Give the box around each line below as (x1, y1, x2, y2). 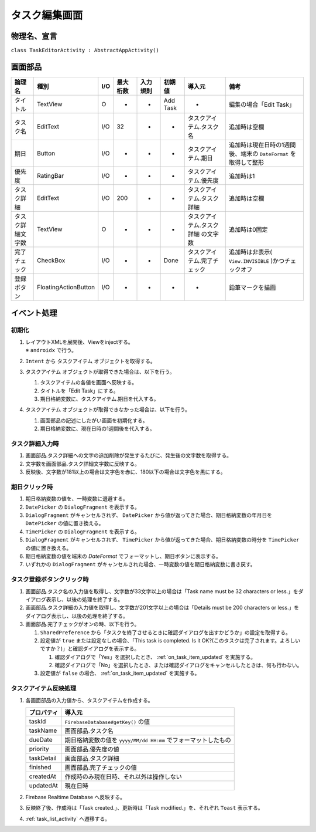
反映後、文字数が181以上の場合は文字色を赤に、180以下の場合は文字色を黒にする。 (25, 468, 226, 475)
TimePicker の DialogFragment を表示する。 (25, 528, 140, 535)
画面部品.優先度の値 (64, 745, 119, 753)
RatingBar (37, 171, 64, 180)
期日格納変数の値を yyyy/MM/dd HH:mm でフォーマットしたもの (64, 736, 231, 745)
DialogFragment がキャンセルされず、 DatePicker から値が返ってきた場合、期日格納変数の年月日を (25, 512, 273, 519)
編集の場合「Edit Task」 (228, 100, 296, 109)
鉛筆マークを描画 (228, 283, 276, 292)
